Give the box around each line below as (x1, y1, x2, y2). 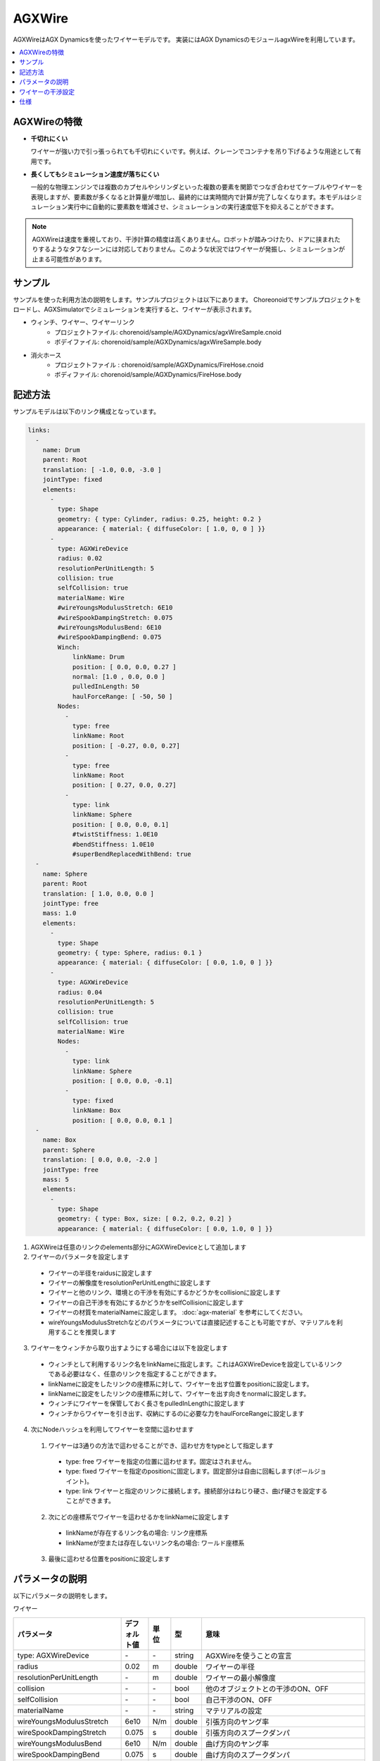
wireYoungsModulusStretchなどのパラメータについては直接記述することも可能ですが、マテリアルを (48, 1318, 337, 1326)
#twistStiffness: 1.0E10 (72, 830, 158, 838)
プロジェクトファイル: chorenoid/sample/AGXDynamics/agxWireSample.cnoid (54, 328, 281, 336)
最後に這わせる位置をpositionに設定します (48, 1555, 170, 1563)
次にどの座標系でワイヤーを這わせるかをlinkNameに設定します (48, 1512, 230, 1521)
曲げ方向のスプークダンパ (205, 1750, 290, 1760)
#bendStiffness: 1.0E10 (72, 840, 155, 848)
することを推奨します (53, 1328, 116, 1336)
